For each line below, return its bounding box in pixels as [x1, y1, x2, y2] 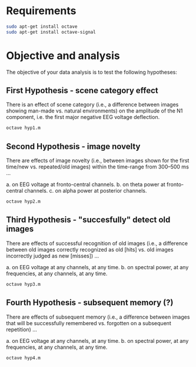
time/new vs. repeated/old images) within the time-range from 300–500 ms [6, 163, 190, 170]
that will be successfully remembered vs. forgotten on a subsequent [6, 319, 172, 326]
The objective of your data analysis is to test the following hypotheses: [6, 68, 178, 75]
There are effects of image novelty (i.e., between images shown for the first [6, 157, 190, 164]
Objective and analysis [6, 49, 120, 62]
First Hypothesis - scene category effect [6, 85, 158, 95]
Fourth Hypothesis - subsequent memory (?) [6, 297, 174, 308]
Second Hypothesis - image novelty [6, 141, 141, 151]
